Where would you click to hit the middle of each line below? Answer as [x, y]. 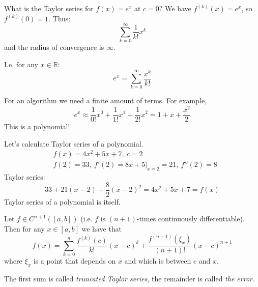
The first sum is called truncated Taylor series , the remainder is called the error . [129, 278]
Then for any [24, 229]
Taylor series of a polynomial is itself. [62, 201]
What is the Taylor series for [49, 8]
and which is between [158, 260]
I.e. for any [21, 64]
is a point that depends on [75, 260]
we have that [102, 229]
